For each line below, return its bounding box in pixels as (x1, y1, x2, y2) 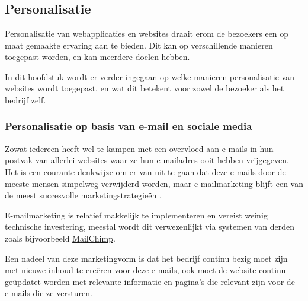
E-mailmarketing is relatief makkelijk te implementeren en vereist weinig (5, 208, 268, 221)
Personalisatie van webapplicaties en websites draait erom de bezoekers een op (5, 27, 289, 39)
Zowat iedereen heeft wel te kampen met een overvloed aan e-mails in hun (5, 142, 274, 154)
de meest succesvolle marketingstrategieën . (5, 189, 162, 201)
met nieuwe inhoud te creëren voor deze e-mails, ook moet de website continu (5, 264, 286, 276)
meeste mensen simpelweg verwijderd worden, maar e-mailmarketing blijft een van (5, 177, 303, 189)
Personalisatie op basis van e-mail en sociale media (5, 119, 252, 134)
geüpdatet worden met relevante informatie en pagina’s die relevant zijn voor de (5, 275, 295, 287)
